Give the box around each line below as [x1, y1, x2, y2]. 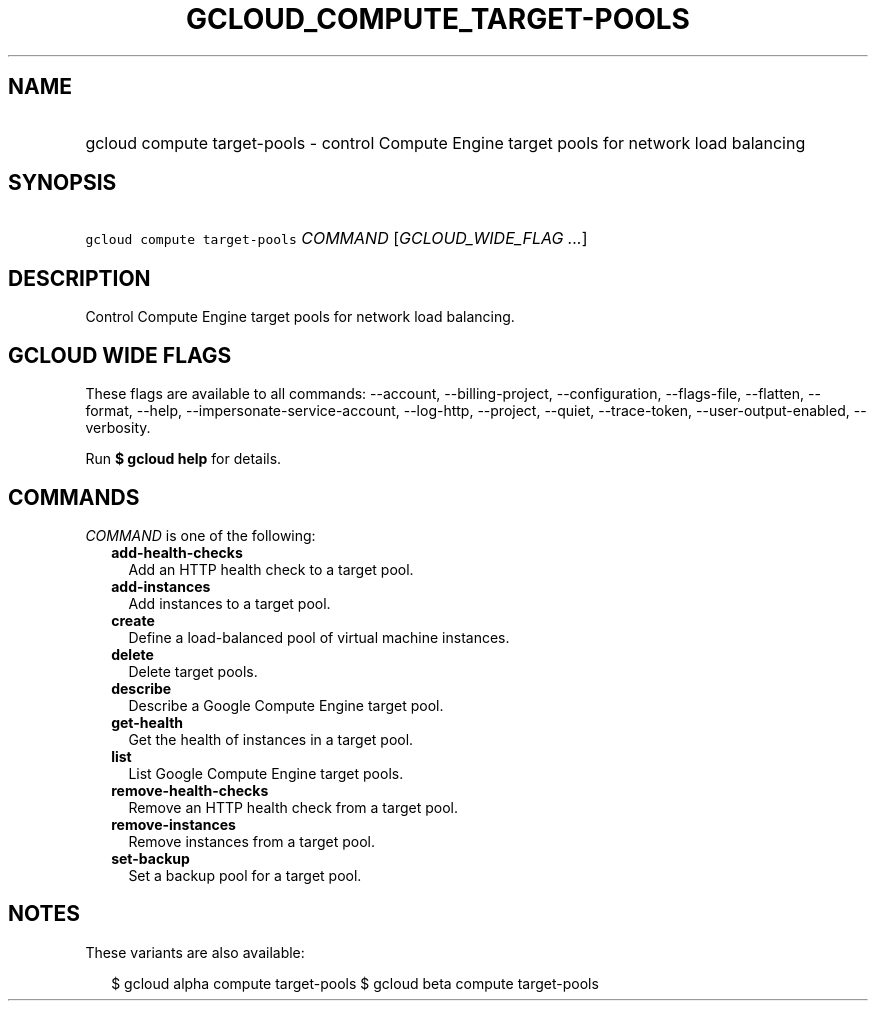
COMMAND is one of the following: [85, 526, 316, 544]
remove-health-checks [111, 781, 269, 799]
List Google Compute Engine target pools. [128, 764, 404, 782]
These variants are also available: [85, 943, 305, 961]
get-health [111, 713, 184, 731]
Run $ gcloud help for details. [85, 450, 282, 468]
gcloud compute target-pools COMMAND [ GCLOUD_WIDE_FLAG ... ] [85, 228, 588, 249]
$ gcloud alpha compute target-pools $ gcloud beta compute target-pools [111, 974, 599, 992]
